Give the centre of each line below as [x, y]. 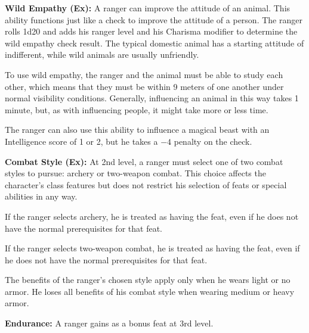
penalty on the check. [213, 141]
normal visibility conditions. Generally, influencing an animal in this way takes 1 [152, 98]
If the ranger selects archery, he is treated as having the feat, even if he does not [152, 216]
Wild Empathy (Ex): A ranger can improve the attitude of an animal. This [148, 8]
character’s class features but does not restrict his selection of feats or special [146, 184]
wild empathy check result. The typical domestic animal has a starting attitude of [154, 43]
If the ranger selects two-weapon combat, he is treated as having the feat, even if [152, 248]
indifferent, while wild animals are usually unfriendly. [102, 55]
